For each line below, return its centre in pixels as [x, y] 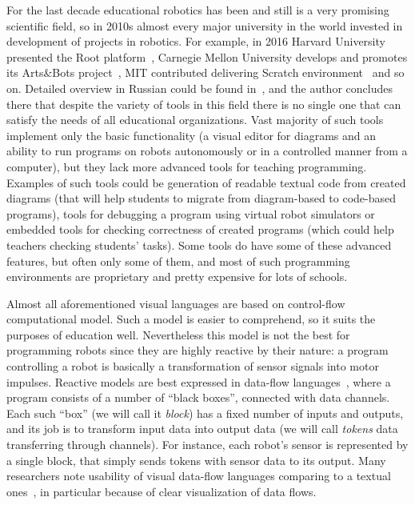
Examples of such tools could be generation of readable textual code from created [206, 182]
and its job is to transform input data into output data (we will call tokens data [202, 429]
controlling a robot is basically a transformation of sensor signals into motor [193, 366]
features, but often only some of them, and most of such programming [178, 261]
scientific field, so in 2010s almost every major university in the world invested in [205, 25]
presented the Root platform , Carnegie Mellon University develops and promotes [207, 56]
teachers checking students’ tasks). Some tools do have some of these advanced [199, 244]
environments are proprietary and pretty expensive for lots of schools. [177, 277]
